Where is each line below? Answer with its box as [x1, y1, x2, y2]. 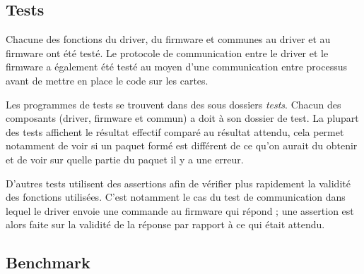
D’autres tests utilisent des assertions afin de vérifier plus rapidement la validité [6, 175, 351, 190]
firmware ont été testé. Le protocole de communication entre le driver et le [6, 45, 329, 60]
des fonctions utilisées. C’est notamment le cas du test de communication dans [6, 189, 346, 204]
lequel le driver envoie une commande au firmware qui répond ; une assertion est [6, 203, 354, 218]
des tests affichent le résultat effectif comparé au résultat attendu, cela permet [6, 124, 344, 139]
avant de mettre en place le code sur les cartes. [6, 73, 209, 87]
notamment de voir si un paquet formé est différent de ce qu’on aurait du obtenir [6, 138, 358, 153]
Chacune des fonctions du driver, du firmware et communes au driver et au [6, 32, 331, 46]
